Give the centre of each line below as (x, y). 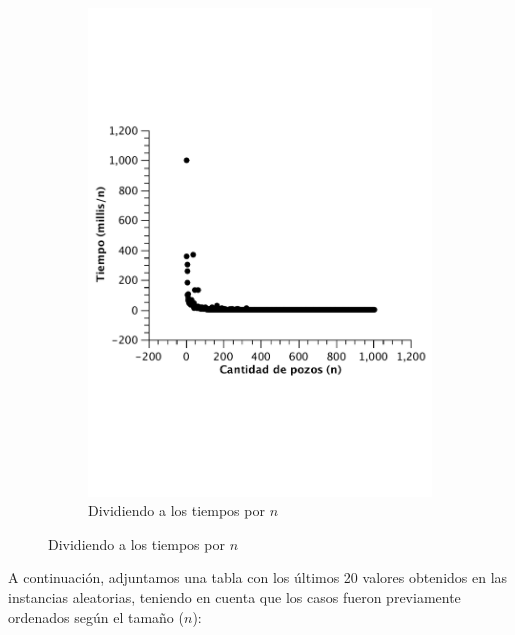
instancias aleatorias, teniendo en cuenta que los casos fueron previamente (234, 596)
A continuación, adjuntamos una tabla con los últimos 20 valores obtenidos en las (258, 577)
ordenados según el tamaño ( (96, 616)
